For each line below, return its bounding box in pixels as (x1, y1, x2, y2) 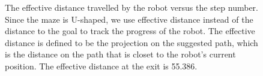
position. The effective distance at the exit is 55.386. (5, 59, 198, 72)
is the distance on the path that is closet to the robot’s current (5, 48, 236, 60)
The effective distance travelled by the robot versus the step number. (5, 1, 258, 13)
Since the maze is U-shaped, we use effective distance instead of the (5, 13, 253, 25)
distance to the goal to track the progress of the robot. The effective (5, 25, 255, 37)
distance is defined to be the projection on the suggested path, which (5, 36, 258, 48)
